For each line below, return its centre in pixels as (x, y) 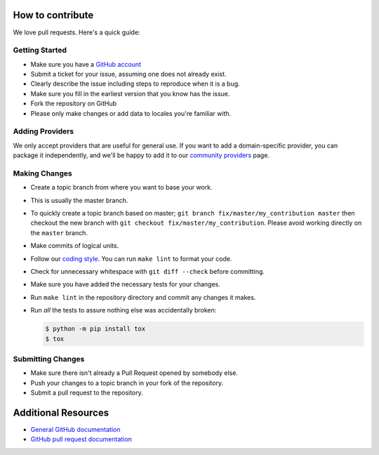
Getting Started (40, 51)
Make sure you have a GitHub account (86, 64)
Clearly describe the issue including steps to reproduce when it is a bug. (135, 84)
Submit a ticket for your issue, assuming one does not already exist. (128, 74)
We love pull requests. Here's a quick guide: (77, 32)
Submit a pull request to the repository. (87, 393)
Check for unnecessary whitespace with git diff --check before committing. (147, 272)
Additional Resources (61, 413)
